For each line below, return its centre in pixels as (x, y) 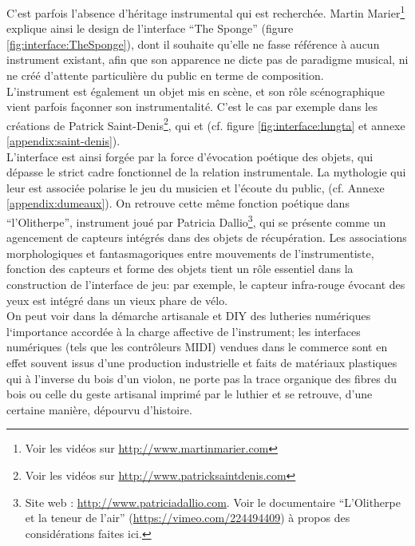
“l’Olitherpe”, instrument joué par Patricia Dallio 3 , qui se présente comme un (196, 221)
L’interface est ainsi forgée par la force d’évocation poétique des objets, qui (190, 156)
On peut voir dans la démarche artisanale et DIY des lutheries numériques (189, 316)
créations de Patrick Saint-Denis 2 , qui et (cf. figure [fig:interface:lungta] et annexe (206, 124)
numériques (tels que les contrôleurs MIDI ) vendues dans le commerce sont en (197, 347)
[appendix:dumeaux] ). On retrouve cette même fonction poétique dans (178, 203)
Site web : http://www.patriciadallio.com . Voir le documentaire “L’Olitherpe (213, 502)
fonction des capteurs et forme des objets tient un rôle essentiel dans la (180, 269)
